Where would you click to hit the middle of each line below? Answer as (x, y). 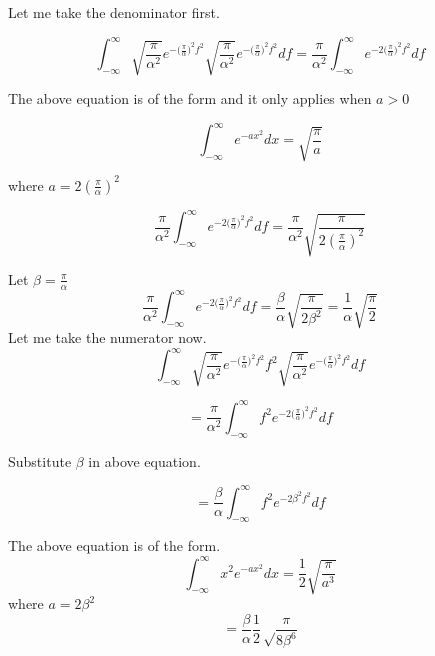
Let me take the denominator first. (114, 12)
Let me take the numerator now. (107, 337)
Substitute (40, 460)
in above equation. (144, 460)
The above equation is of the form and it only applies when (190, 98)
